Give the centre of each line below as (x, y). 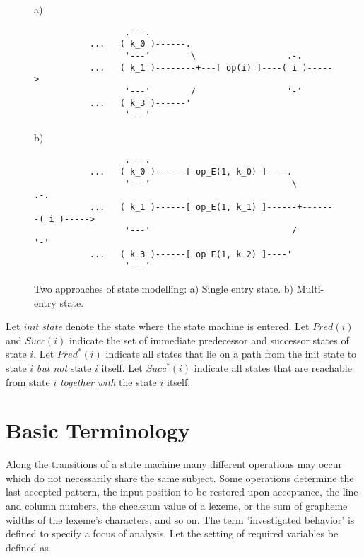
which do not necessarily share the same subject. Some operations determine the (180, 477)
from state (28, 381)
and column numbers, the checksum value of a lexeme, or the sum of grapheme (177, 506)
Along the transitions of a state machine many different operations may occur (174, 464)
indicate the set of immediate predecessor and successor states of (209, 340)
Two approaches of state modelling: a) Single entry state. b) (164, 288)
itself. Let (122, 367)
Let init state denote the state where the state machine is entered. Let (158, 326)
